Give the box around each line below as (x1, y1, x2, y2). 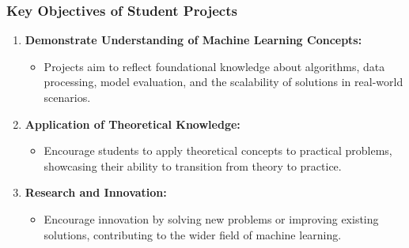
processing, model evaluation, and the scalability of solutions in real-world (44, 73, 403, 90)
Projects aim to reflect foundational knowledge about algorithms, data (44, 58, 385, 74)
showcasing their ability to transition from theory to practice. (44, 157, 342, 174)
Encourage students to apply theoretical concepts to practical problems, (44, 142, 392, 159)
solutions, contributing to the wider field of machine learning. (44, 226, 342, 242)
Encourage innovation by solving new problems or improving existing (44, 210, 379, 227)
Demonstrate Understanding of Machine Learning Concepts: (25, 32, 362, 48)
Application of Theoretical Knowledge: (25, 115, 240, 132)
